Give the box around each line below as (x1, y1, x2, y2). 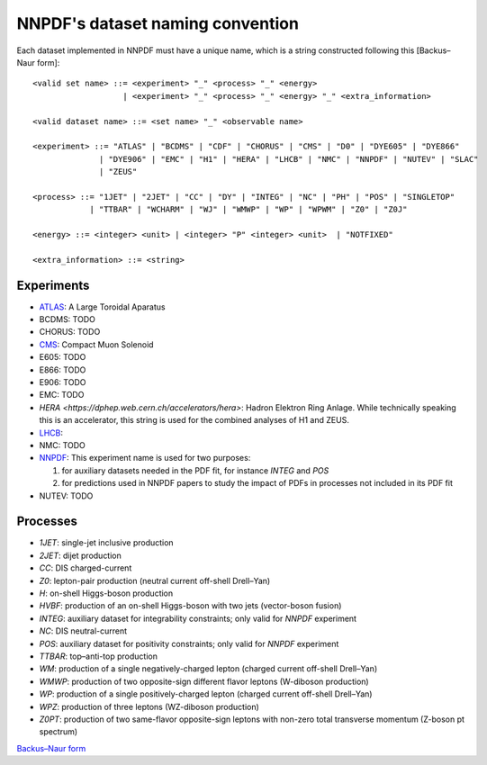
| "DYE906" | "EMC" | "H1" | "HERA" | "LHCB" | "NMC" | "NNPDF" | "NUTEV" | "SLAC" (99, 154, 479, 164)
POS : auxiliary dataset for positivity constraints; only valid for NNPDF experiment (39, 638, 339, 649)
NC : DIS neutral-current (39, 625, 128, 636)
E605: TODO (39, 352, 86, 363)
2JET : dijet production (39, 550, 122, 561)
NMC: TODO (39, 440, 86, 450)
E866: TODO (39, 364, 86, 375)
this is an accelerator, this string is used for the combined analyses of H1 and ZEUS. (39, 415, 350, 426)
